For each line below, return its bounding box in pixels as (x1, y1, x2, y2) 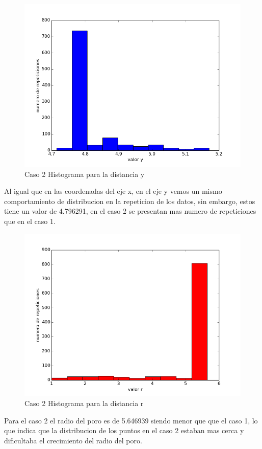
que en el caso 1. (4, 215, 56, 226)
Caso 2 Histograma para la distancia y (24, 168, 145, 179)
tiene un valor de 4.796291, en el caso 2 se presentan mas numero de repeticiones (4, 206, 256, 216)
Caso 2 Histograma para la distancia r (24, 398, 144, 409)
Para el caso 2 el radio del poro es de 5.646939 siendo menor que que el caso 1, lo (4, 415, 258, 425)
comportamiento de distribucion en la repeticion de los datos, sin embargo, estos (4, 195, 255, 206)
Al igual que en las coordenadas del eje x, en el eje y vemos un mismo (4, 186, 222, 196)
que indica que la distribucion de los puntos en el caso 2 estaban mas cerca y (4, 425, 244, 436)
